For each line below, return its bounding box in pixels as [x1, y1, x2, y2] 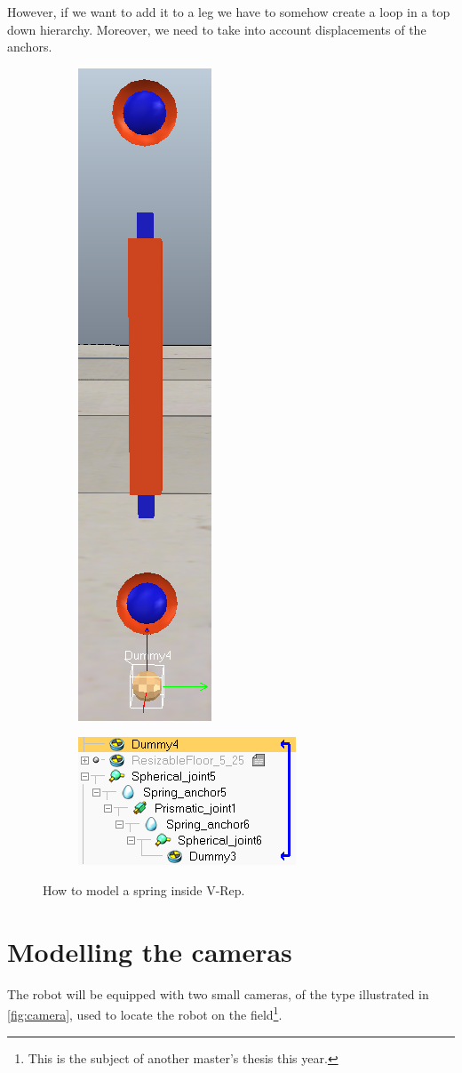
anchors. [7, 37, 52, 56]
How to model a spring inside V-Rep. [43, 880, 245, 899]
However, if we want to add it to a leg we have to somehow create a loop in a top [7, 3, 450, 20]
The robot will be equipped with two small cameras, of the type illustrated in [7, 984, 429, 1003]
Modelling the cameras [7, 933, 292, 969]
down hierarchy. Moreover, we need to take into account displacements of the [7, 20, 426, 38]
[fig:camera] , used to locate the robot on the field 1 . [7, 1003, 283, 1023]
